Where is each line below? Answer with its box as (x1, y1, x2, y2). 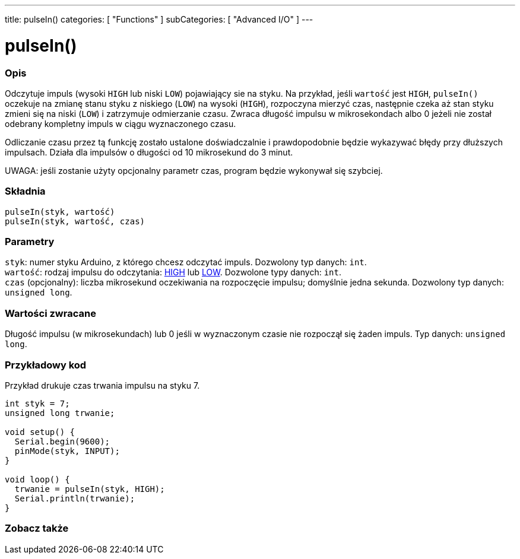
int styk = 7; (5, 398, 70, 408)
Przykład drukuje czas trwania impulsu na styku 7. (5, 380, 200, 390)
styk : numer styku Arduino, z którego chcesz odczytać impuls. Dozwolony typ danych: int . (5, 257, 367, 268)
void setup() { (5, 427, 75, 437)
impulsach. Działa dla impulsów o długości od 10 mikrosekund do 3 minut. (5, 147, 293, 157)
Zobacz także (5, 522, 69, 535)
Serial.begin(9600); (14, 436, 110, 446)
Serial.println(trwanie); (14, 493, 135, 503)
